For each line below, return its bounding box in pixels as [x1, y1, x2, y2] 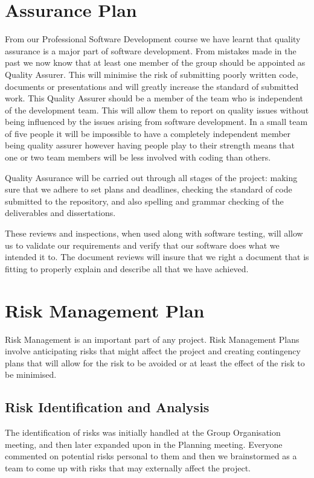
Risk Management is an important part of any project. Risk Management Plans [5, 333, 300, 345]
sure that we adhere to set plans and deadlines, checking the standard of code [5, 183, 292, 196]
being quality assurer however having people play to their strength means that [5, 139, 295, 151]
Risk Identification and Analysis [5, 398, 210, 416]
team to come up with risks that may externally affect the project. [5, 461, 251, 474]
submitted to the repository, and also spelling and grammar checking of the [5, 194, 284, 207]
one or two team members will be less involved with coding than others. [5, 151, 271, 164]
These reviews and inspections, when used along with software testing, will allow [5, 227, 303, 240]
